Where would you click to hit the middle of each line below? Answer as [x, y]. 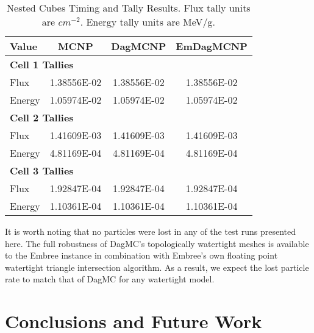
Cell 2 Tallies [42, 117]
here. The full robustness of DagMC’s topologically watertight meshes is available [157, 243]
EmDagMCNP [212, 46]
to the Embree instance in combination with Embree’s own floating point [141, 255]
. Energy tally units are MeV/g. [148, 22]
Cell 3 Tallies [42, 170]
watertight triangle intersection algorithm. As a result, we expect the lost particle [157, 267]
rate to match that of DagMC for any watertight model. [110, 279]
